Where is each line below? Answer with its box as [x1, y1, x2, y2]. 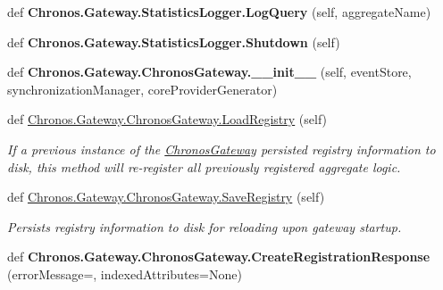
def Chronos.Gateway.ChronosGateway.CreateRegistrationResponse [7, 247, 430, 266]
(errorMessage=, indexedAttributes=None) [7, 264, 242, 283]
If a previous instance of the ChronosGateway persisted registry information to [7, 139, 436, 158]
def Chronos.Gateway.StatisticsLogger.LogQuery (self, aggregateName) [7, 3, 431, 21]
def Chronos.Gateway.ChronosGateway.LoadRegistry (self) [7, 110, 328, 128]
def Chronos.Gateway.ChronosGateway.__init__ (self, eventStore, [7, 62, 412, 81]
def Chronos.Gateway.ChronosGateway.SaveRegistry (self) [7, 187, 325, 206]
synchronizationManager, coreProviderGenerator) [7, 79, 278, 98]
